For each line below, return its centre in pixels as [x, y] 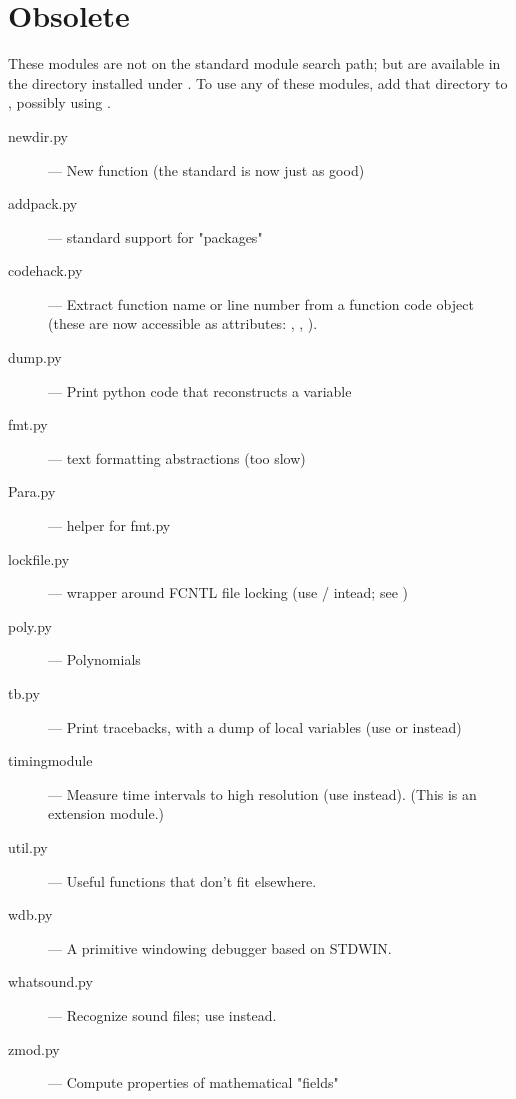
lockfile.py [39, 558]
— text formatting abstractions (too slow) [177, 457]
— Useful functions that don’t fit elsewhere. [182, 880]
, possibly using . [59, 102]
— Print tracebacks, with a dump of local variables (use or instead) [255, 726]
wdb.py [30, 914]
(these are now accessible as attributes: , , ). [183, 323]
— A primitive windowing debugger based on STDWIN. [220, 947]
